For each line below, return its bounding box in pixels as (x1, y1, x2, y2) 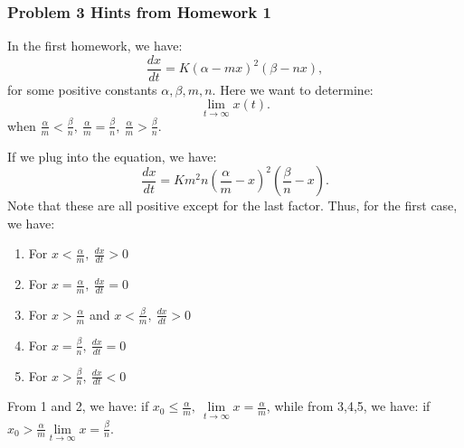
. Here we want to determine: (212, 79, 374, 98)
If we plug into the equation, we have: (7, 146, 217, 165)
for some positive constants (7, 79, 157, 98)
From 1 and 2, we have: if (7, 397, 149, 415)
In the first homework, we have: (7, 36, 183, 55)
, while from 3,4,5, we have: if (266, 397, 431, 415)
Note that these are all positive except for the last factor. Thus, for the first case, (7, 196, 458, 215)
